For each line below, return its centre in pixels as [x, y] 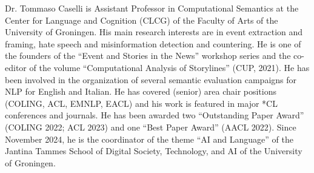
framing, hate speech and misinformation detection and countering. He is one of [153, 43]
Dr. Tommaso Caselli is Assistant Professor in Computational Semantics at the [152, 8]
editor [16, 67]
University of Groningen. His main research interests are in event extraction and [154, 32]
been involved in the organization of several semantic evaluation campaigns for [151, 79]
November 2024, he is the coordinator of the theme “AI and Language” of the [149, 139]
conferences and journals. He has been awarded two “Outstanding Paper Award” [155, 115]
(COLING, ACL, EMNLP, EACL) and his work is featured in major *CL [141, 103]
